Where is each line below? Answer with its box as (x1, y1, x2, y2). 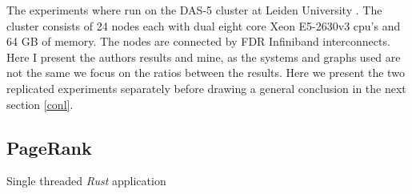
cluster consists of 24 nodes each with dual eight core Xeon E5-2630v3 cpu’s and (6, 17, 401, 34)
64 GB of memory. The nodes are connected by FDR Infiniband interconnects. (6, 33, 390, 50)
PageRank (6, 135, 92, 160)
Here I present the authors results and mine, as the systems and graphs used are (6, 48, 401, 65)
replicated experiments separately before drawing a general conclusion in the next (6, 79, 406, 96)
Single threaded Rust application (6, 172, 166, 189)
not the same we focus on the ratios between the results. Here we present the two (6, 64, 405, 81)
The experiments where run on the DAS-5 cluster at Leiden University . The (6, 2, 382, 18)
